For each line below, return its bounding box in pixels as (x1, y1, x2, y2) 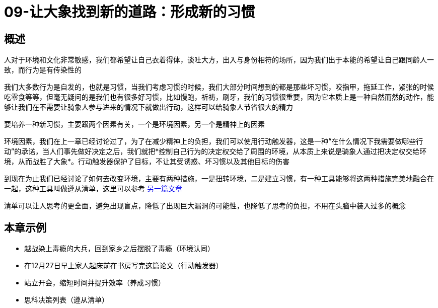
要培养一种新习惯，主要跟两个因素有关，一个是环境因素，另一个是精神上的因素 (4, 120, 265, 129)
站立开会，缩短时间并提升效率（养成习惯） (24, 278, 165, 287)
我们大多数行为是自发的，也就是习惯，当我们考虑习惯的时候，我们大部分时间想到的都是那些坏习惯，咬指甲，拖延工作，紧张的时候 (4, 83, 434, 92)
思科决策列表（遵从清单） (24, 295, 109, 304)
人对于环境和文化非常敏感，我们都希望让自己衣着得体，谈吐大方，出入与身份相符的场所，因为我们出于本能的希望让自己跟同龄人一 (4, 55, 434, 64)
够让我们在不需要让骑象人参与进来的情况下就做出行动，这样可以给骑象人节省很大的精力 (4, 103, 293, 112)
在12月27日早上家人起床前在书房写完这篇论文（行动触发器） (24, 261, 223, 270)
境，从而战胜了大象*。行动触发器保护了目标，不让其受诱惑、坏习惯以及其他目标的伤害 (4, 157, 290, 166)
